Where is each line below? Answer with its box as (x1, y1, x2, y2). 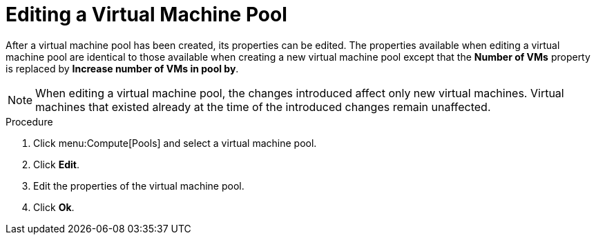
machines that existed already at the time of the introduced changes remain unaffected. (35, 99, 491, 114)
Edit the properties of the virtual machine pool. (33, 179, 244, 192)
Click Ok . (33, 201, 75, 213)
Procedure (6, 115, 53, 128)
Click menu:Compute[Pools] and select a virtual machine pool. (33, 137, 317, 149)
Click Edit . (33, 158, 79, 170)
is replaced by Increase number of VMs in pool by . (6, 62, 239, 74)
